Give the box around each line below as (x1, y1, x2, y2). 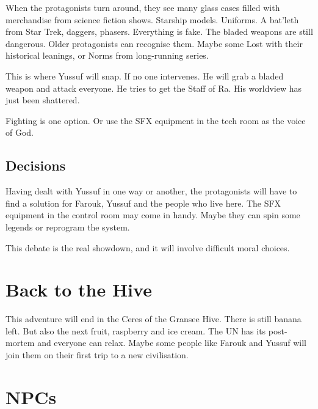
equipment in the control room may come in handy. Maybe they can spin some (5, 208, 300, 221)
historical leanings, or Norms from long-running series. (5, 49, 209, 62)
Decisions (5, 156, 66, 175)
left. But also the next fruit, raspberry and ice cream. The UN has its (5, 324, 266, 337)
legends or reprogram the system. (5, 220, 130, 233)
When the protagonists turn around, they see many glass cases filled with (5, 1, 280, 13)
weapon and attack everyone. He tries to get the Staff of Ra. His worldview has (5, 81, 302, 94)
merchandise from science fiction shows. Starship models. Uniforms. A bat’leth (5, 13, 299, 26)
